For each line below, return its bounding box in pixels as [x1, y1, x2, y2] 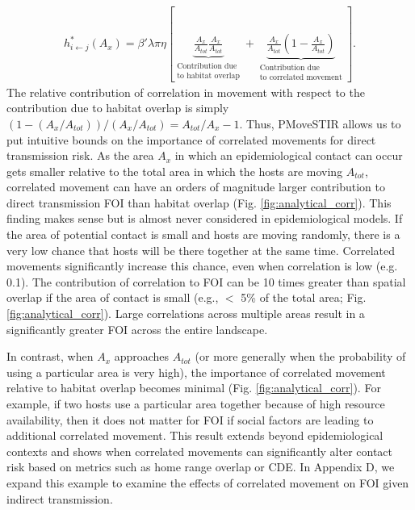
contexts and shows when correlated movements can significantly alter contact [6, 442, 393, 459]
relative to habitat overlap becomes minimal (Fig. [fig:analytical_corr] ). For [6, 379, 381, 396]
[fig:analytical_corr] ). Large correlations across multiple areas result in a [6, 305, 365, 322]
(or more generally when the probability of [195, 348, 406, 365]
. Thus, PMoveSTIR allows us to [239, 115, 401, 132]
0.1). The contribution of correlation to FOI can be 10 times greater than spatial [6, 273, 406, 290]
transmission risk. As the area [6, 147, 154, 164]
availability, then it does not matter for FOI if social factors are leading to [6, 411, 374, 428]
